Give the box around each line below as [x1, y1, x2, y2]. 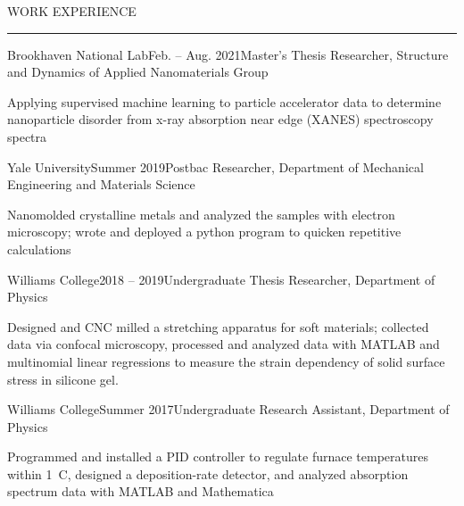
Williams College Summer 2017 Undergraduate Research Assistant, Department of [7, 400, 450, 419]
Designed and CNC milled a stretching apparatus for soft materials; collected [7, 317, 429, 336]
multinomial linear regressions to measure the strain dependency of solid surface [7, 352, 445, 370]
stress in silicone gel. [7, 369, 119, 388]
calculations [7, 239, 71, 258]
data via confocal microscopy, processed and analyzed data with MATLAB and [7, 335, 440, 353]
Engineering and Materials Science [7, 175, 195, 194]
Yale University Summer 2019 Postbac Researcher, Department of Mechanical [7, 157, 424, 176]
